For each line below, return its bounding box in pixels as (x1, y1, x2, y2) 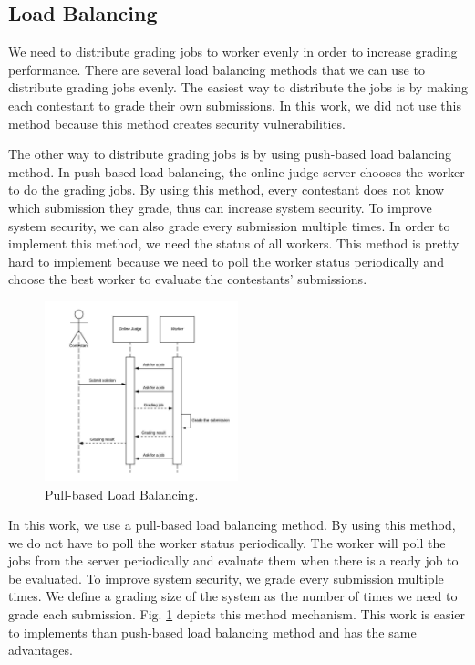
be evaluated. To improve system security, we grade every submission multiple (8, 568, 444, 587)
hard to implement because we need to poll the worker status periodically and (8, 251, 444, 270)
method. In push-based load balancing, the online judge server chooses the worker (8, 162, 465, 181)
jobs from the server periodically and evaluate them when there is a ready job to (8, 551, 459, 570)
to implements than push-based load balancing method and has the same (8, 622, 417, 641)
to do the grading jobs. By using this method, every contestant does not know (8, 180, 445, 199)
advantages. (8, 640, 73, 660)
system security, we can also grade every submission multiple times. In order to (8, 216, 450, 235)
